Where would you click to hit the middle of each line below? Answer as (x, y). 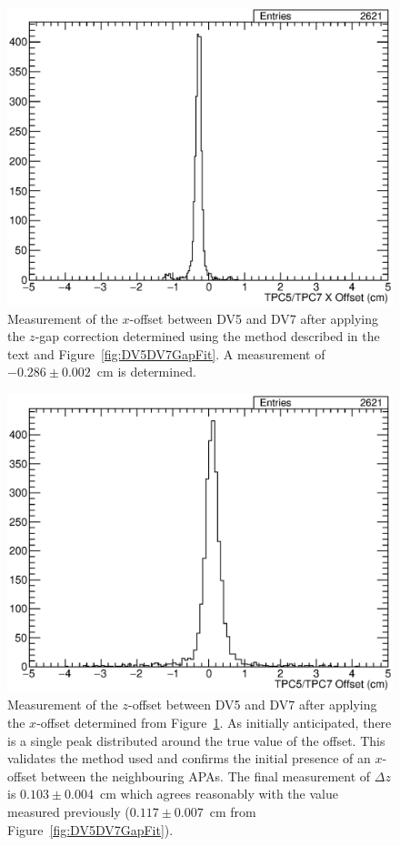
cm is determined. (146, 372)
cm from (233, 811)
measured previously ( (69, 811)
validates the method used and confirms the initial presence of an (189, 758)
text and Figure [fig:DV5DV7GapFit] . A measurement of (166, 353)
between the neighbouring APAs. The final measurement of (206, 775)
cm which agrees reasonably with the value (219, 794)
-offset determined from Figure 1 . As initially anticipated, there (214, 723)
